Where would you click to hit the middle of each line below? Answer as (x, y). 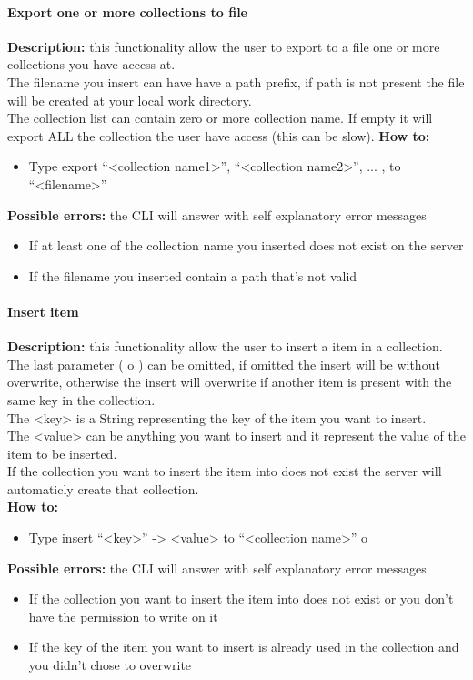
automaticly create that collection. (103, 488)
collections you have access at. (91, 64)
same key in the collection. (81, 399)
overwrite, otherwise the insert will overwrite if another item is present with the (230, 382)
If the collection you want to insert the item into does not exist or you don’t (241, 599)
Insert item (43, 311)
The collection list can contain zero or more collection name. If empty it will (220, 118)
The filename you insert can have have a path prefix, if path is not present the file (236, 81)
